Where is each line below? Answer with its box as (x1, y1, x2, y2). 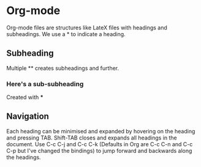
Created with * (6, 94, 44, 101)
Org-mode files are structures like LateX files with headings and (6, 24, 167, 31)
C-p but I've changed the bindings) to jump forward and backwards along (6, 147, 192, 154)
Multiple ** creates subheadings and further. (6, 64, 119, 72)
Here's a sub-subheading (6, 80, 84, 88)
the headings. (6, 154, 41, 161)
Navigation (6, 111, 49, 122)
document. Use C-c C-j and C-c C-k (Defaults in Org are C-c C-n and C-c (6, 140, 193, 147)
